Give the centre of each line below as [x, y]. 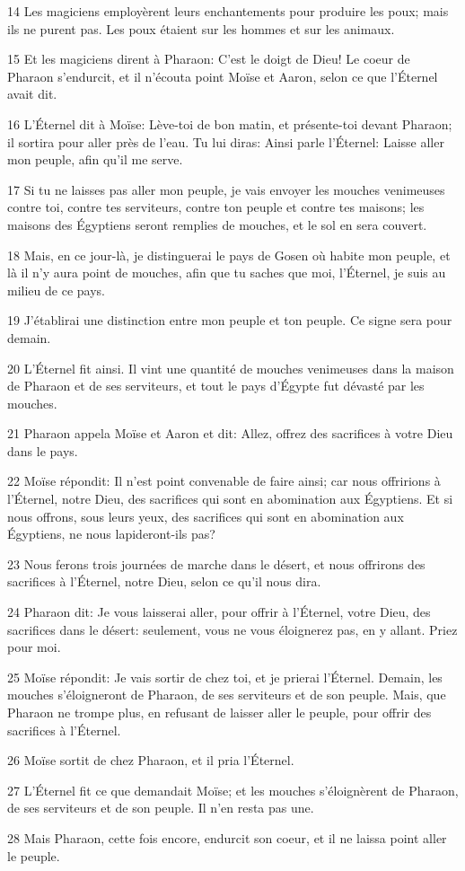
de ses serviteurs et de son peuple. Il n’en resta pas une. [161, 808]
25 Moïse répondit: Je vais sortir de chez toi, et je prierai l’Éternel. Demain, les [225, 677]
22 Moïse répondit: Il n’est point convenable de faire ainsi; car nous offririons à [224, 481]
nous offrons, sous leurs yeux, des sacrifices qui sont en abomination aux [206, 516]
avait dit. [32, 94]
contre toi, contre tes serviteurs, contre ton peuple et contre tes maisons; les [216, 207]
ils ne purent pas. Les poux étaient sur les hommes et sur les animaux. [201, 28]
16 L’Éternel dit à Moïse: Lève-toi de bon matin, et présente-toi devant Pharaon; [230, 123]
